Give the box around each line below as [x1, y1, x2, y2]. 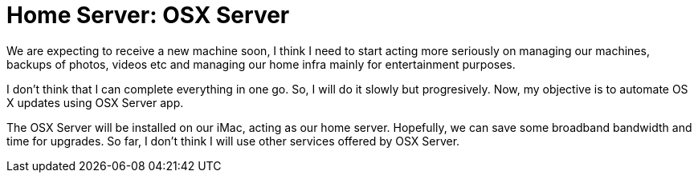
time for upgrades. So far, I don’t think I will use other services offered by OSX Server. [6, 133, 460, 148]
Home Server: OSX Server [6, 2, 290, 29]
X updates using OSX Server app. [6, 95, 184, 109]
